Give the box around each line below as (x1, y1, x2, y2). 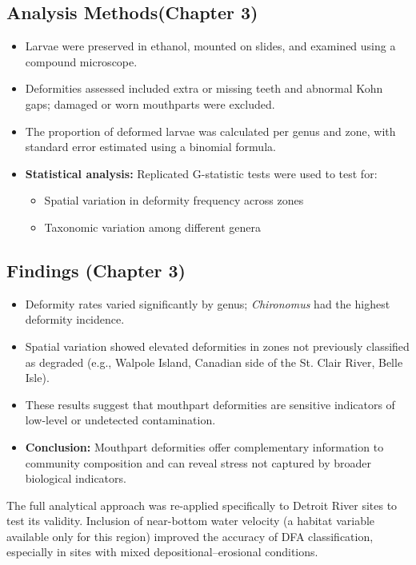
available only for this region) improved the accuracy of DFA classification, (6, 527, 374, 544)
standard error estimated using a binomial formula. (25, 138, 276, 155)
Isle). (25, 369, 50, 386)
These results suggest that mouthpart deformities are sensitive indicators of (25, 396, 395, 412)
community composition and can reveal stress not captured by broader (25, 454, 371, 471)
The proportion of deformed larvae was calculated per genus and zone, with (25, 122, 396, 139)
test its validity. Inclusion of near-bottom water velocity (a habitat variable (6, 512, 375, 529)
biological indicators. (25, 470, 126, 487)
